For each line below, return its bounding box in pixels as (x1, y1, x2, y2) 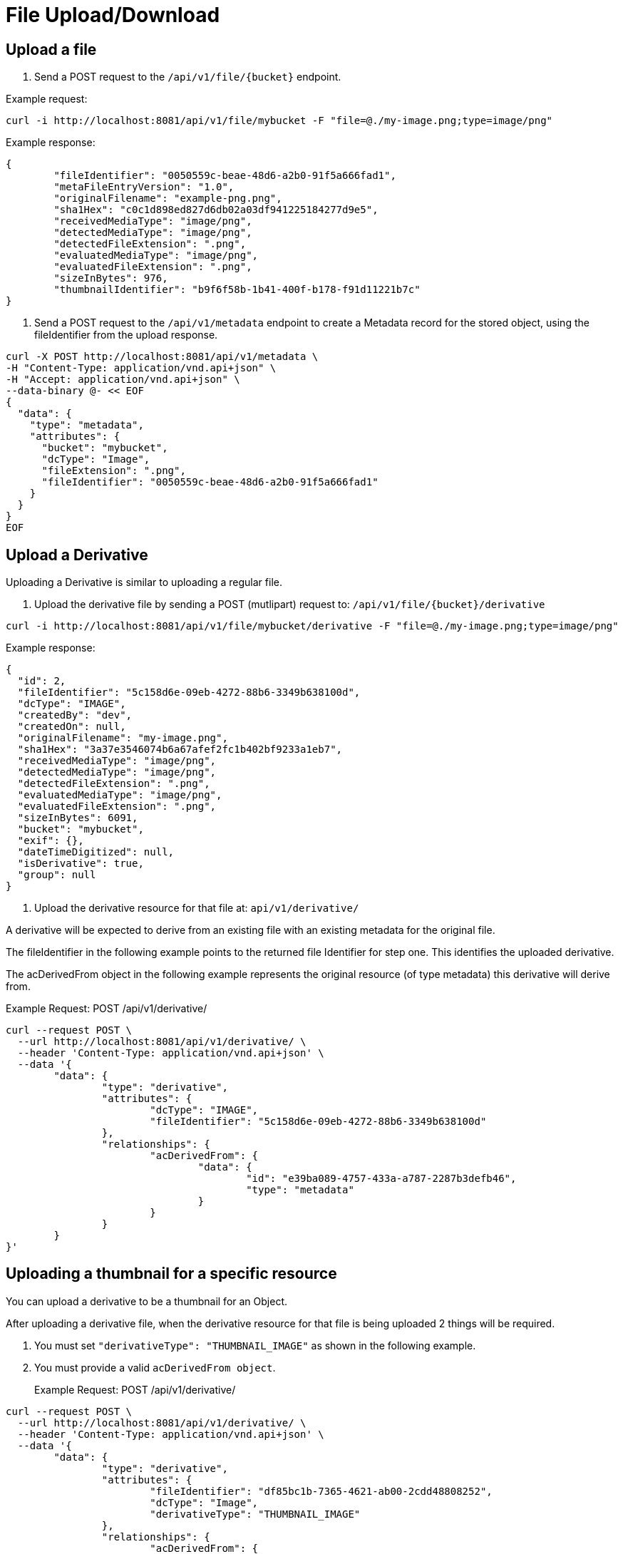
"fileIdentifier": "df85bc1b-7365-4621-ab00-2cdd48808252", (150, 1485, 493, 1497)
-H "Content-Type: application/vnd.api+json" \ (6, 362, 277, 374)
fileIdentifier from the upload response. (34, 329, 218, 341)
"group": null (17, 869, 96, 881)
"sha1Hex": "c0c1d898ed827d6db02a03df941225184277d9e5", (53, 204, 379, 216)
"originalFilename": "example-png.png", (53, 192, 282, 205)
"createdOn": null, (17, 721, 126, 733)
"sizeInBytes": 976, (53, 272, 168, 284)
